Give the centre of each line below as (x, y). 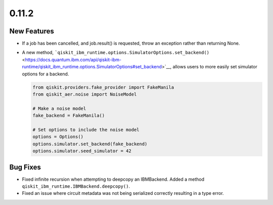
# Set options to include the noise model (86, 130)
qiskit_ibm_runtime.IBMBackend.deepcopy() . (76, 186)
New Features (32, 31)
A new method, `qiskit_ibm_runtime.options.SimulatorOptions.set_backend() (116, 53)
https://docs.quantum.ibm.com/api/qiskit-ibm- (73, 59)
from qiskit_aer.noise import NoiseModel (85, 94)
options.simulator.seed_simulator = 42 (82, 151)
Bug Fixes (25, 167)
